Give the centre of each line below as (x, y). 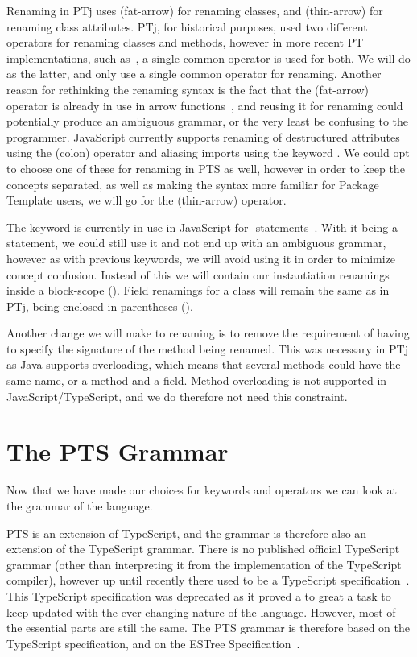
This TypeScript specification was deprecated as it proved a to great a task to (199, 595)
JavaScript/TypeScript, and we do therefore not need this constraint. (177, 396)
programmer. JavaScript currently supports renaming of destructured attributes (203, 136)
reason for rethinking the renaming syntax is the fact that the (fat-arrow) (188, 89)
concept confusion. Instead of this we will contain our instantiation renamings (198, 274)
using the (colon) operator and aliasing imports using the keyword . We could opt (208, 153)
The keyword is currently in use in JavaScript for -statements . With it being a (202, 227)
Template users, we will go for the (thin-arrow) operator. (147, 200)
